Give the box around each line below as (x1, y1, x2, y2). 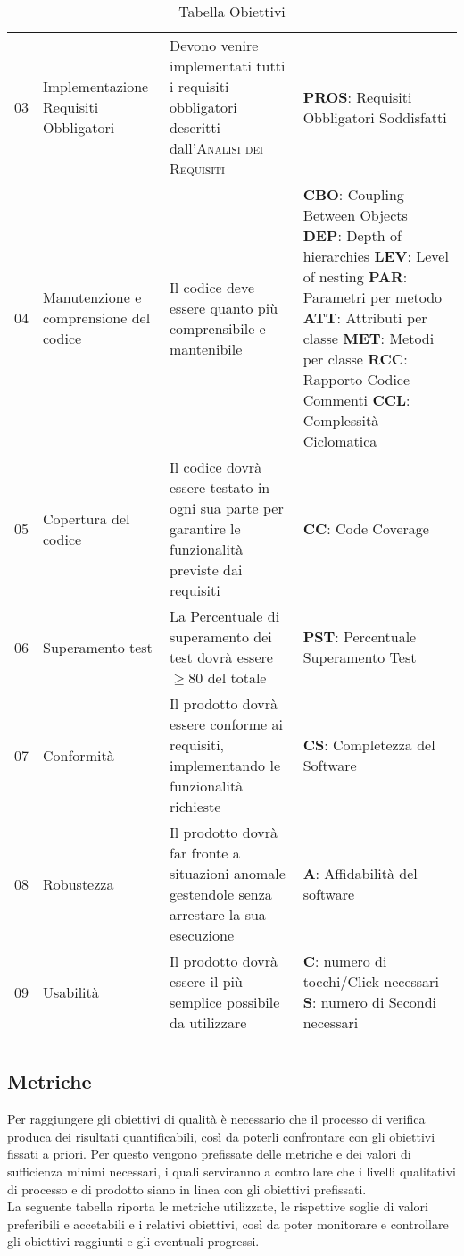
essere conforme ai (169, 714, 283, 734)
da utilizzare (169, 1012, 247, 1033)
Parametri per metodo (302, 287, 443, 307)
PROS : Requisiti (302, 86, 412, 107)
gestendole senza (169, 883, 272, 904)
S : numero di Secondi (302, 992, 437, 1012)
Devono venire (169, 35, 259, 55)
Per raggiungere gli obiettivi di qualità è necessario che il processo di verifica (7, 1109, 426, 1128)
